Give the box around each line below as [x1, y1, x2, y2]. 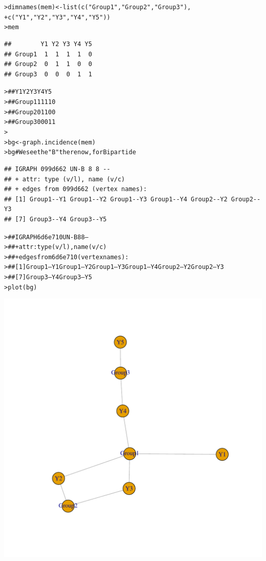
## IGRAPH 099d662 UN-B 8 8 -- [4, 165, 110, 173]
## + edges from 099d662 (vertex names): [4, 185, 147, 193]
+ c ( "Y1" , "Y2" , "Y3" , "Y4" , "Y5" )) [4, 13, 110, 21]
